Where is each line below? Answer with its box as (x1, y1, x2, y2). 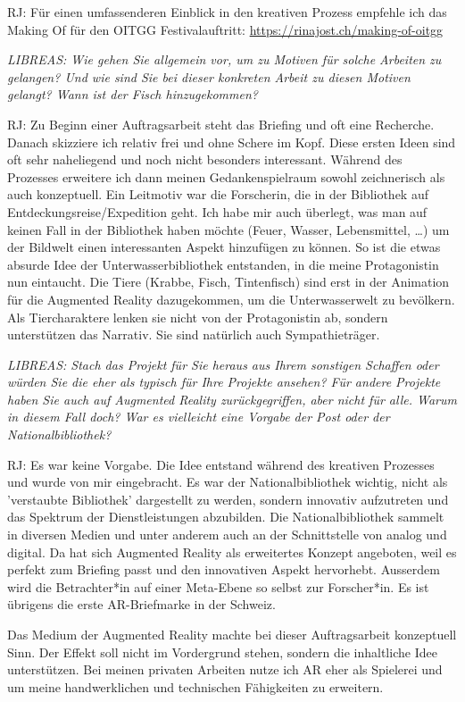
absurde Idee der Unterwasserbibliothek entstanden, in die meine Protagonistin (7, 255, 439, 273)
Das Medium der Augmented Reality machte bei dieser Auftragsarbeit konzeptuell (7, 625, 457, 643)
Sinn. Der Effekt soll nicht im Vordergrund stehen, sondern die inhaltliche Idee (7, 642, 437, 661)
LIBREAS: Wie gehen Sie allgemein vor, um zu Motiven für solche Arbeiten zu (7, 50, 442, 69)
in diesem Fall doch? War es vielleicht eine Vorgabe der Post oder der (7, 407, 390, 426)
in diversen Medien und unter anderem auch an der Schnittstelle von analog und (7, 525, 447, 544)
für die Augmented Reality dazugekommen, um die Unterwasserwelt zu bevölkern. (7, 289, 455, 308)
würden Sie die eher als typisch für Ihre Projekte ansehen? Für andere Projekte (7, 372, 441, 391)
